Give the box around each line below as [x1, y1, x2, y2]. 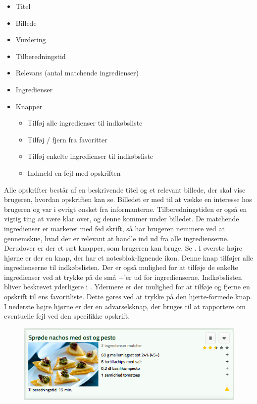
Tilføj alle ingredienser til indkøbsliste [27, 118, 143, 128]
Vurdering [15, 34, 46, 45]
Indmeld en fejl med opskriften [27, 167, 121, 178]
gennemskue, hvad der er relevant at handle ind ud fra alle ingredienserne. [4, 233, 229, 243]
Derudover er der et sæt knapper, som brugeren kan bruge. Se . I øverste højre [4, 243, 243, 253]
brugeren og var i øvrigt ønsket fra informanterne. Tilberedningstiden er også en [4, 203, 247, 214]
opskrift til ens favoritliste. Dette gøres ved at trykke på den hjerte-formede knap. [4, 291, 252, 302]
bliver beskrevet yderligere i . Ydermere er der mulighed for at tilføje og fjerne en [4, 281, 250, 292]
